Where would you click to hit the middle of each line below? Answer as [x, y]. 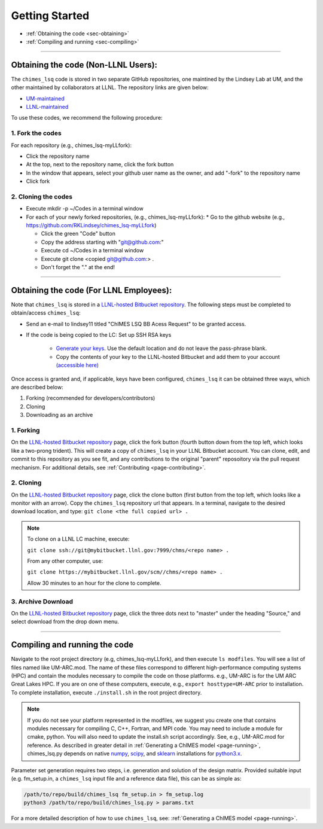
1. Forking [25, 430]
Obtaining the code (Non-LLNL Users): [84, 65]
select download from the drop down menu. [65, 621]
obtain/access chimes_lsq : [46, 313]
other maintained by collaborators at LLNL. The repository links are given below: [110, 87]
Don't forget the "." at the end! [78, 267]
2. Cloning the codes [42, 196]
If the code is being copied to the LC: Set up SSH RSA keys [99, 335]
